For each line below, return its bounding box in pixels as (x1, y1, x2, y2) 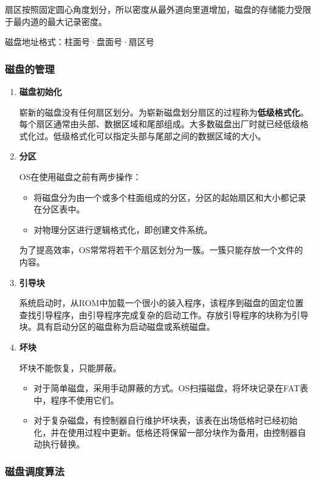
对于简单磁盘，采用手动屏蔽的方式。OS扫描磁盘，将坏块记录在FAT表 (33, 382, 309, 394)
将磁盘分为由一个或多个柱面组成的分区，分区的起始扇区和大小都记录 (33, 190, 306, 203)
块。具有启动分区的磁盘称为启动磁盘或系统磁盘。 (19, 320, 215, 333)
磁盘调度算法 (5, 463, 65, 478)
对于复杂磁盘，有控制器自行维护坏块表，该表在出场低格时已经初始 (33, 414, 298, 427)
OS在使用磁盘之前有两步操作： (19, 170, 142, 183)
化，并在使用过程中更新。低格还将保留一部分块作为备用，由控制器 (33, 425, 298, 438)
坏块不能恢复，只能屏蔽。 (19, 361, 122, 374)
